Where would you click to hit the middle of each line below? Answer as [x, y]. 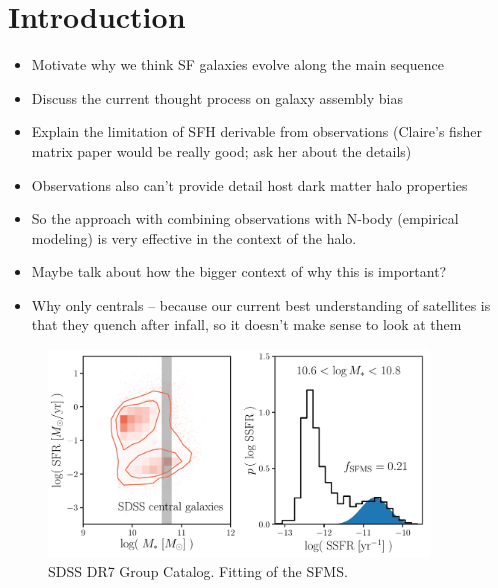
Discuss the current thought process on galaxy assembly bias [217, 97]
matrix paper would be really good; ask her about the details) [221, 150]
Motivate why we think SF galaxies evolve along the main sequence [237, 64]
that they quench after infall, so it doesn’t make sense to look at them [246, 324]
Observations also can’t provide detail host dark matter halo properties [249, 184]
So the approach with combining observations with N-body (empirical [245, 218]
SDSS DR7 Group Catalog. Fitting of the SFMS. [198, 570]
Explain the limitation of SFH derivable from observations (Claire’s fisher [256, 131]
